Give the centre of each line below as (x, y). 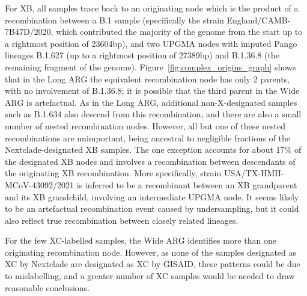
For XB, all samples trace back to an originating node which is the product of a (152, 8)
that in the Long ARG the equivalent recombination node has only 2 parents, (147, 79)
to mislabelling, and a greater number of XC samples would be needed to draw (150, 276)
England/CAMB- (259, 20)
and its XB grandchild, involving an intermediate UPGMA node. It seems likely (152, 196)
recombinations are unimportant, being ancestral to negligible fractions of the (147, 137)
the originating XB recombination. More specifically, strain (113, 173)
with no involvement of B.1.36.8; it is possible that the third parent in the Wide (152, 91)
